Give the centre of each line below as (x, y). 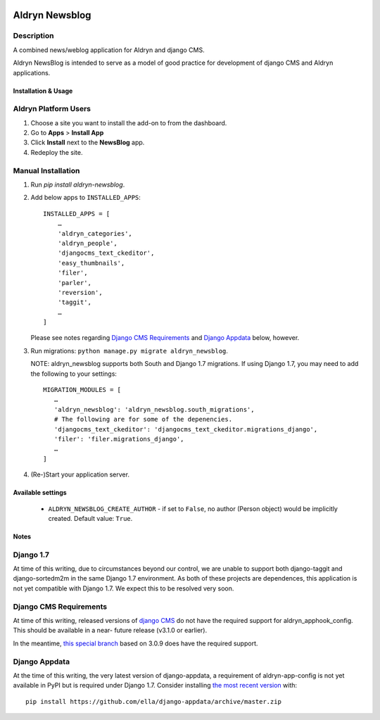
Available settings (40, 493)
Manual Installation (46, 170)
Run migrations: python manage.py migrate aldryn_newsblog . (129, 350)
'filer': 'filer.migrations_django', (119, 439)
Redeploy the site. (57, 152)
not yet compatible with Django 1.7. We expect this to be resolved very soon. (123, 588)
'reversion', (80, 292)
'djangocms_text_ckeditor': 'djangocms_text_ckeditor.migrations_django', (186, 429)
